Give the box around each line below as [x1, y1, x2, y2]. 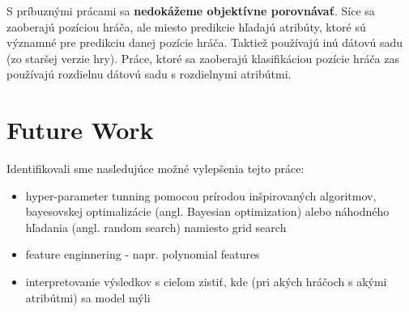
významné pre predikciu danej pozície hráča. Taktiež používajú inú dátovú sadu [6, 34, 403, 51]
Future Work [6, 113, 154, 146]
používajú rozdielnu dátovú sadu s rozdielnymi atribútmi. [6, 65, 292, 82]
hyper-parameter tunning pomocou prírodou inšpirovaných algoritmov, [25, 187, 377, 204]
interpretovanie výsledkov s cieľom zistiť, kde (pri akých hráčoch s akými [25, 273, 387, 290]
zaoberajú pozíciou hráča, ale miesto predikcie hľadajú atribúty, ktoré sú [6, 18, 366, 35]
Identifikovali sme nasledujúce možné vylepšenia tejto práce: [6, 160, 305, 177]
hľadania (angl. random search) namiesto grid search [25, 218, 287, 235]
